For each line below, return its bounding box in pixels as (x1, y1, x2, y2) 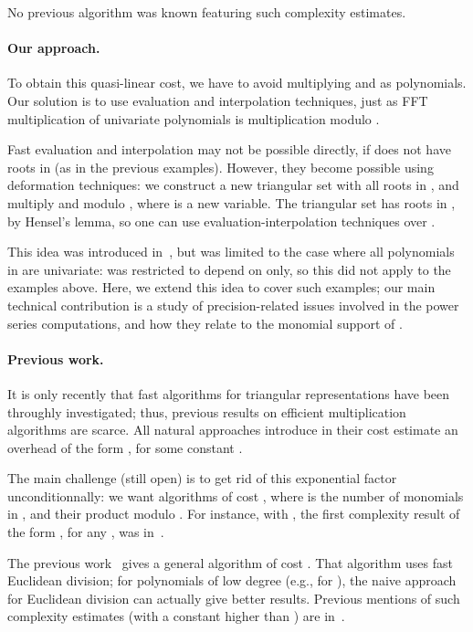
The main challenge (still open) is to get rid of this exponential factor (7, 469, 397, 488)
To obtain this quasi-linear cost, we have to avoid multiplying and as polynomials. (7, 73, 467, 92)
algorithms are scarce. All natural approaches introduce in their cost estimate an (7, 420, 458, 439)
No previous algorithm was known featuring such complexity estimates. (7, 3, 406, 21)
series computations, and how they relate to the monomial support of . (7, 313, 403, 332)
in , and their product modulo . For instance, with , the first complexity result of (7, 504, 460, 523)
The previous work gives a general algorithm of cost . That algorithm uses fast (7, 553, 453, 572)
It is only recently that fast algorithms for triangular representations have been (7, 384, 450, 403)
